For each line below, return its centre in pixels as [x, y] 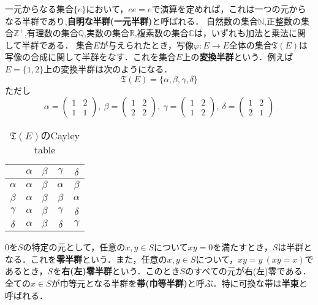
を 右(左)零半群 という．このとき [116, 271]
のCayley [60, 136]
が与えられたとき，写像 [147, 44]
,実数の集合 [107, 33]
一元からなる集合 [39, 9]
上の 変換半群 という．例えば [238, 57]
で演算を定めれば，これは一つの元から [229, 9]
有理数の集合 [52, 33]
